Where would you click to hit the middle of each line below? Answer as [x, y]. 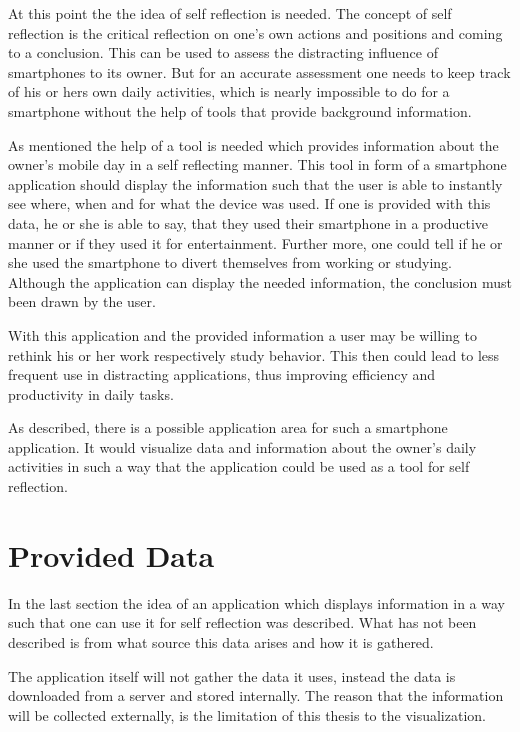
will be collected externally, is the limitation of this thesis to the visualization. [247, 714]
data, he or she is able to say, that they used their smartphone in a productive [248, 222]
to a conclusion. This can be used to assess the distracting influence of [223, 52]
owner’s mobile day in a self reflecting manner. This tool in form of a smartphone [257, 164]
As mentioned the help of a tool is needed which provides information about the [253, 144]
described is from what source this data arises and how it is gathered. [221, 641]
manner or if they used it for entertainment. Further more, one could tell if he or [255, 242]
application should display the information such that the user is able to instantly [255, 183]
